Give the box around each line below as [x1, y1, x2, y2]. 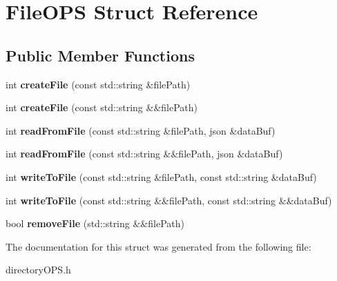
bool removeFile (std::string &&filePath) [6, 216, 184, 231]
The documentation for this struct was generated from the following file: [6, 239, 311, 253]
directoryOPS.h [6, 262, 71, 277]
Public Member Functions [6, 44, 195, 66]
